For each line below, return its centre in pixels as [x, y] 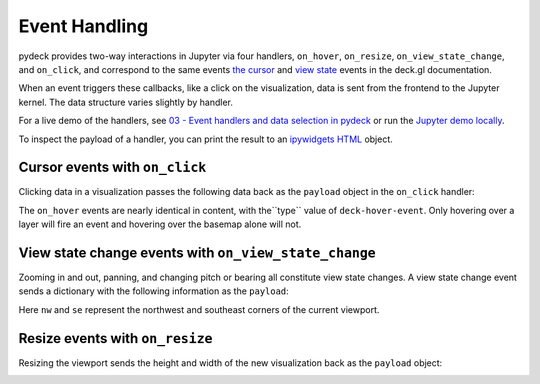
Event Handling [83, 26]
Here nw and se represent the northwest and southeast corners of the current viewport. [199, 309]
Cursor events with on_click [112, 167]
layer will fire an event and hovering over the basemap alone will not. [160, 224]
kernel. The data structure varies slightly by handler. [126, 102]
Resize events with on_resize [115, 338]
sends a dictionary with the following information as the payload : [153, 291]
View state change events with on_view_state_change [197, 253]
